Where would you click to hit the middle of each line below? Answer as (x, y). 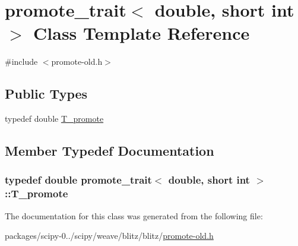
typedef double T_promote (54, 119)
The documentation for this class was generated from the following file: (134, 215)
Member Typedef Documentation (110, 151)
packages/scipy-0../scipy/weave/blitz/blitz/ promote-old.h (109, 236)
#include (21, 61)
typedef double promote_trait (78, 180)
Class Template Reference (142, 33)
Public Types (46, 94)
